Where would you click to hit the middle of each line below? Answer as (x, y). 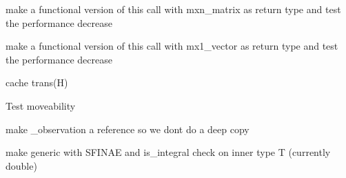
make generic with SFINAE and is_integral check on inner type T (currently (168, 152)
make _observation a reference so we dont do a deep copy (128, 129)
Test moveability (41, 105)
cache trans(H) (37, 82)
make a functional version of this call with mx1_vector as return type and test (172, 46)
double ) (21, 165)
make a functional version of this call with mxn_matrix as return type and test (173, 9)
